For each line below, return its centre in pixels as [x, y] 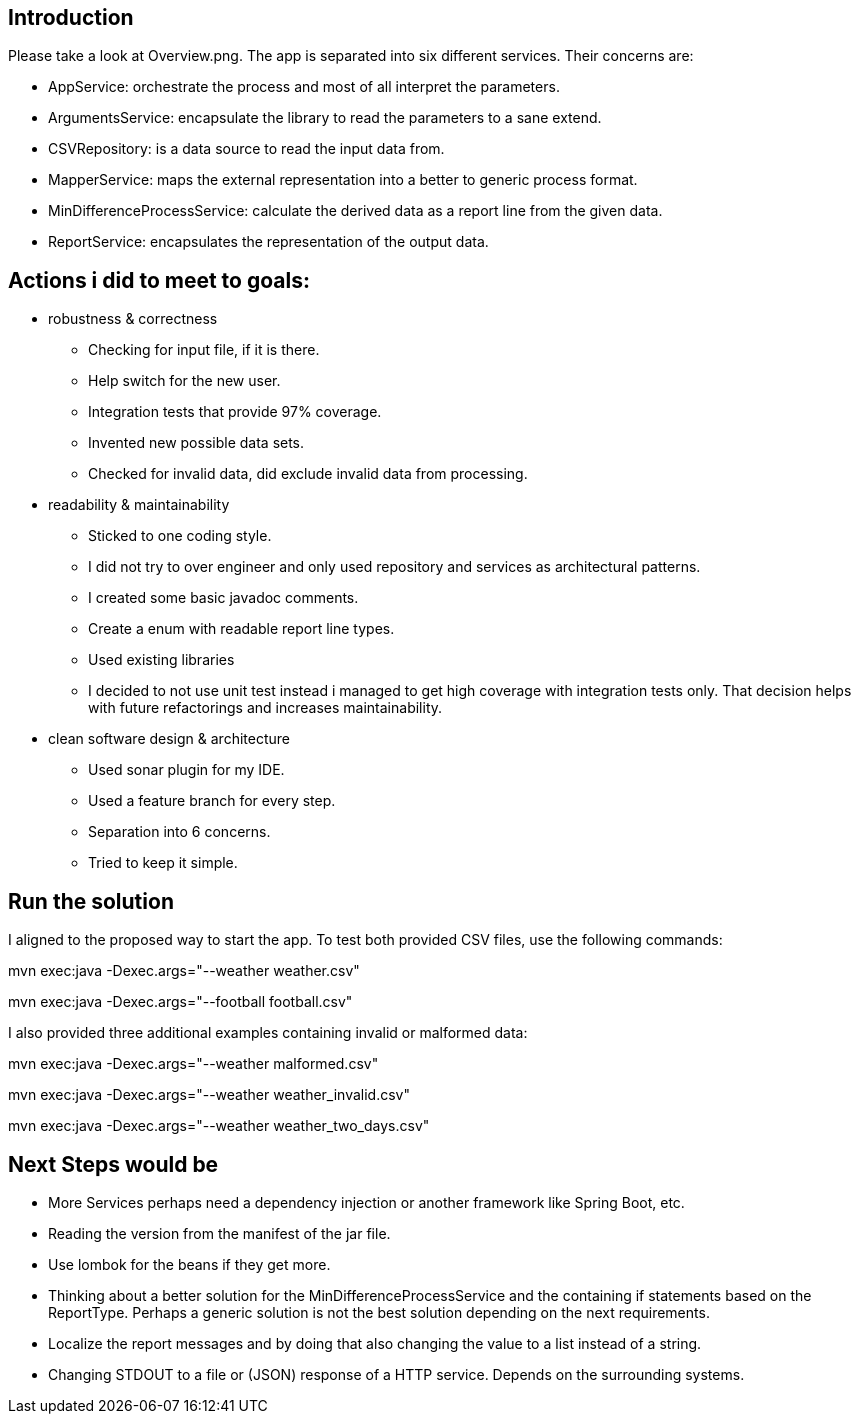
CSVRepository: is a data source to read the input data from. [246, 149]
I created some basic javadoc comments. [223, 598]
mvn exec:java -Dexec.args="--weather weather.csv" [184, 971]
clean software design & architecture [169, 739]
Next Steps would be [113, 1164]
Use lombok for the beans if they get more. [189, 1264]
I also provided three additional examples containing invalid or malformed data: [268, 1033]
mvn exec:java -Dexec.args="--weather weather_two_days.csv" [219, 1126]
